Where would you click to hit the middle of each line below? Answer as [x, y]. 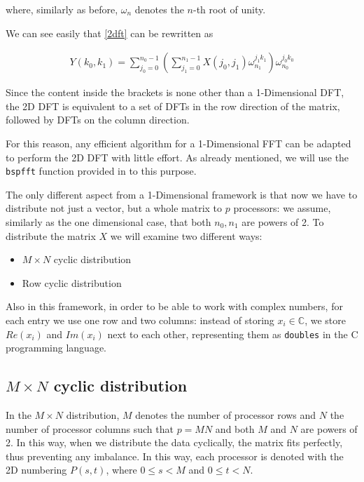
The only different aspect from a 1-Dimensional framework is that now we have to [182, 194]
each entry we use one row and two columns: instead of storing [140, 320]
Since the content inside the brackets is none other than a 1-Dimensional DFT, [175, 92]
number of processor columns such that [90, 428]
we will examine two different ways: [186, 235]
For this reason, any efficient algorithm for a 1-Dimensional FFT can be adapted [178, 143]
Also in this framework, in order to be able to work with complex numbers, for [174, 306]
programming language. [56, 348]
